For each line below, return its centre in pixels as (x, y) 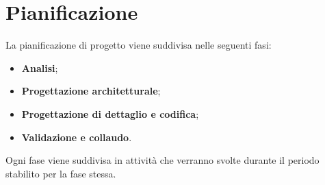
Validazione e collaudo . (77, 137)
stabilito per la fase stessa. (61, 173)
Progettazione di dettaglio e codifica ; (110, 113)
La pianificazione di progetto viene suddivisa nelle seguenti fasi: (139, 45)
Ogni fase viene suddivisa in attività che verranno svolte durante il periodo (162, 160)
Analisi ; (40, 67)
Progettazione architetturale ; (91, 91)
